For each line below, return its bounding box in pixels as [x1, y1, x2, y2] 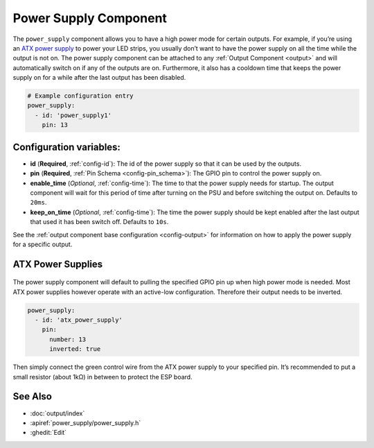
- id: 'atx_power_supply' [35, 316, 123, 324]
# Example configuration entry [27, 92, 134, 100]
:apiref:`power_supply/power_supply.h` [30, 418, 141, 427]
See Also [12, 390, 52, 402]
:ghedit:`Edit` [30, 429, 67, 437]
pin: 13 [42, 121, 69, 129]
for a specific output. [12, 240, 73, 248]
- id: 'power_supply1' [35, 111, 112, 119]
